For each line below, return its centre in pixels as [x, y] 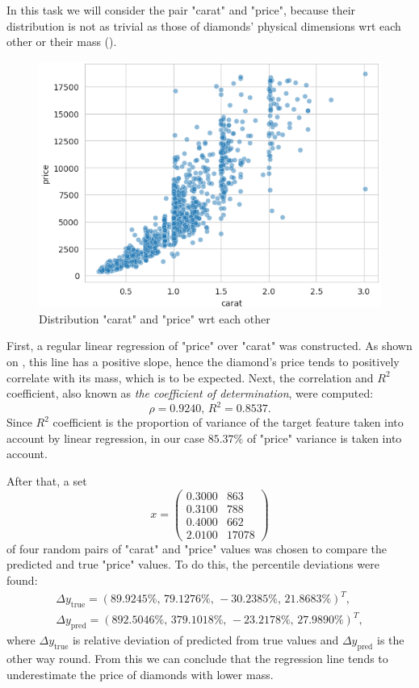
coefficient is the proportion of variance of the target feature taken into [228, 422]
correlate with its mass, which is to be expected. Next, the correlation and [190, 377]
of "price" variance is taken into [324, 438]
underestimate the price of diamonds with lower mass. [140, 674]
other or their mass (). [62, 42]
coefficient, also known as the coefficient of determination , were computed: [190, 393]
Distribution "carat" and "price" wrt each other [155, 318]
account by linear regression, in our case [105, 438]
